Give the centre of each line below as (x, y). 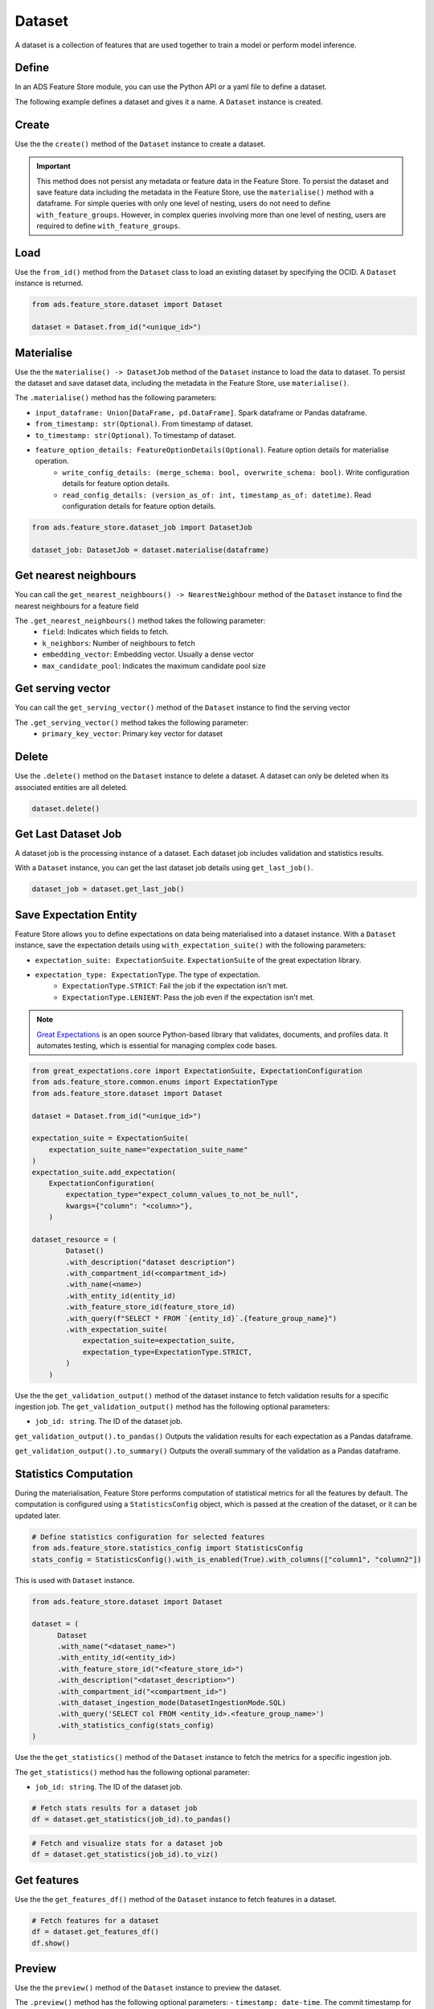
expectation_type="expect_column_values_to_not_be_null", (182, 1195)
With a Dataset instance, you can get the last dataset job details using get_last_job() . (164, 868)
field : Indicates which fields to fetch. (105, 632)
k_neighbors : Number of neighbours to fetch (119, 643)
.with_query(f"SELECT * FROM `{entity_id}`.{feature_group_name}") (201, 1318)
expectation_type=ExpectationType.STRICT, (167, 1352)
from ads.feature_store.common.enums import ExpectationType (155, 1082)
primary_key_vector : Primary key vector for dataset (133, 734)
